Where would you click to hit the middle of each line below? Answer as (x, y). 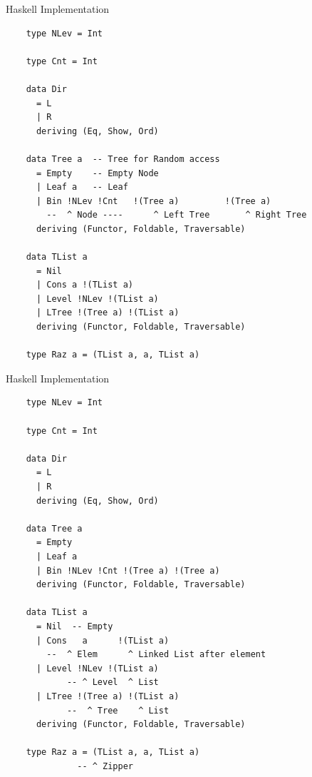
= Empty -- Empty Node (97, 173)
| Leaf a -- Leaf (82, 187)
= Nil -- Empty (74, 626)
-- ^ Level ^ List (113, 682)
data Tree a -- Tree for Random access (123, 159)
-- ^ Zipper (105, 766)
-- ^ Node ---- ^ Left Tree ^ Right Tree (177, 215)
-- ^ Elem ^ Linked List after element (156, 655)
